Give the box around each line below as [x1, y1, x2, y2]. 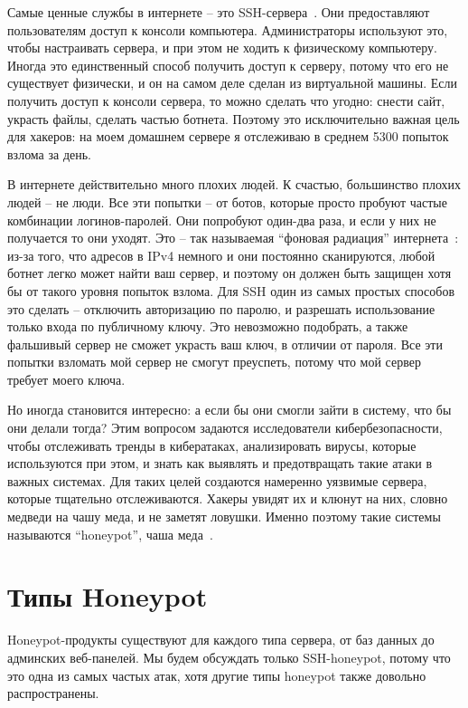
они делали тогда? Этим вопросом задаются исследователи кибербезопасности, [7, 418, 443, 437]
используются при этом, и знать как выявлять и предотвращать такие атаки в [7, 454, 433, 473]
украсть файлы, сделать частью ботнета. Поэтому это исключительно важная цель [7, 109, 460, 128]
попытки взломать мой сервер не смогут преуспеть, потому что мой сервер [7, 352, 421, 371]
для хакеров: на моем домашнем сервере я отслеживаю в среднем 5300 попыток [7, 127, 449, 146]
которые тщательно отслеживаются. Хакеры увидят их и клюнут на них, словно [7, 489, 448, 508]
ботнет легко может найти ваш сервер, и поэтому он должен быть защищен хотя [7, 263, 452, 282]
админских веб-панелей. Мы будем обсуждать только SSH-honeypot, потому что [7, 647, 451, 666]
